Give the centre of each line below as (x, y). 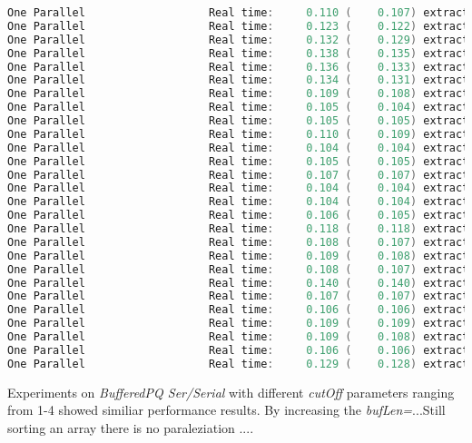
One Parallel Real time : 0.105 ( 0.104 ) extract (238, 108)
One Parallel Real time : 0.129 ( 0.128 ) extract (238, 364)
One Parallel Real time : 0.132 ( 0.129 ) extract (238, 39)
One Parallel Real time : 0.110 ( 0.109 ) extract (238, 134)
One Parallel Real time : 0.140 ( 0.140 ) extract (238, 283)
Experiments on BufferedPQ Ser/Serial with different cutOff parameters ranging (231, 392)
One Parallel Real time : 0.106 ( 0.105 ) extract (238, 216)
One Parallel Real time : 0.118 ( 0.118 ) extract (238, 229)
